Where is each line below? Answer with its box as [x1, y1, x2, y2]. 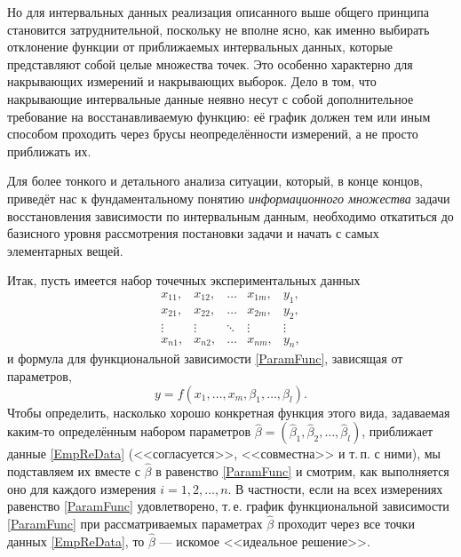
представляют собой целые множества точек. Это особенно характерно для [7, 54, 413, 73]
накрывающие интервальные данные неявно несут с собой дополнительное [7, 89, 414, 107]
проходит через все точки [277, 514, 415, 533]
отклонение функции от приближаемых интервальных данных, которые [7, 37, 393, 56]
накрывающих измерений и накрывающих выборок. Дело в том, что [7, 72, 377, 91]
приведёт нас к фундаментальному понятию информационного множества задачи [7, 188, 450, 207]
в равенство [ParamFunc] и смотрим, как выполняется [155, 462, 449, 481]
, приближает [362, 422, 433, 441]
